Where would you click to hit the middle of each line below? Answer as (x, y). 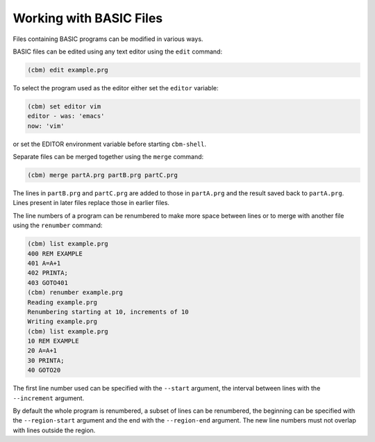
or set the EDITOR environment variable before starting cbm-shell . (110, 144)
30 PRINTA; (46, 360)
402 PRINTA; (48, 273)
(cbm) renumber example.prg (75, 293)
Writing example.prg (62, 322)
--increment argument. (49, 398)
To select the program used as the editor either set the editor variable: (116, 88)
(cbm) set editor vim (64, 106)
